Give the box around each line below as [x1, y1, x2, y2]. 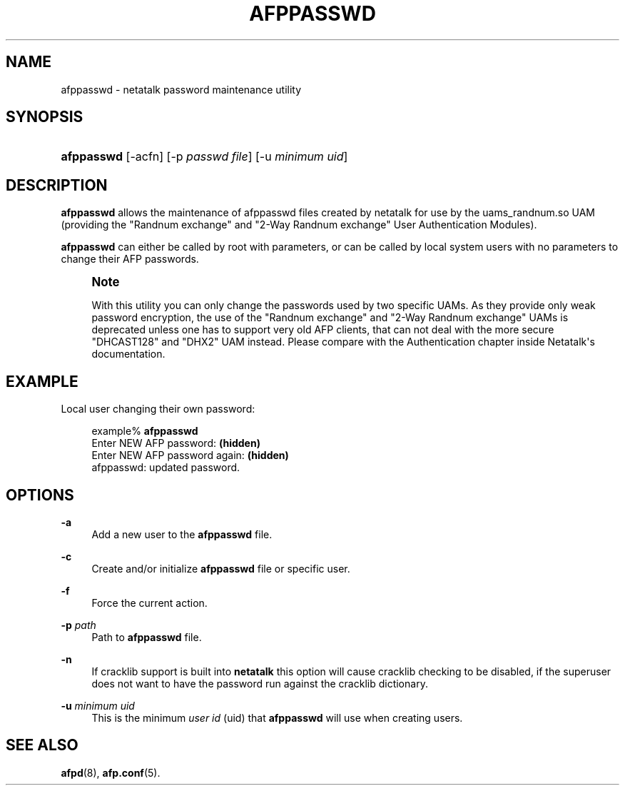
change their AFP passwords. [61, 253, 199, 266]
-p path [61, 618, 96, 631]
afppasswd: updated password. [91, 461, 240, 474]
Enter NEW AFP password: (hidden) [91, 437, 260, 450]
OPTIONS [6, 485, 74, 504]
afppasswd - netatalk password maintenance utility [61, 83, 302, 96]
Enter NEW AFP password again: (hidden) [91, 449, 289, 462]
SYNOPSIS [6, 108, 83, 126]
